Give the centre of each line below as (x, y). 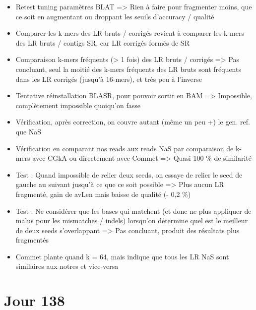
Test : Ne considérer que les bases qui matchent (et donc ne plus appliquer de (133, 211)
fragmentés (32, 240)
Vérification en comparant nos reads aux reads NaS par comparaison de (125, 148)
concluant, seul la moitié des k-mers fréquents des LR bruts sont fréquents (128, 69)
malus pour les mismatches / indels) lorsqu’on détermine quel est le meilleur (132, 220)
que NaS (29, 131)
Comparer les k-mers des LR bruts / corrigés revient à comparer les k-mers (130, 33)
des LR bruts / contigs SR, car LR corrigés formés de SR (102, 42)
